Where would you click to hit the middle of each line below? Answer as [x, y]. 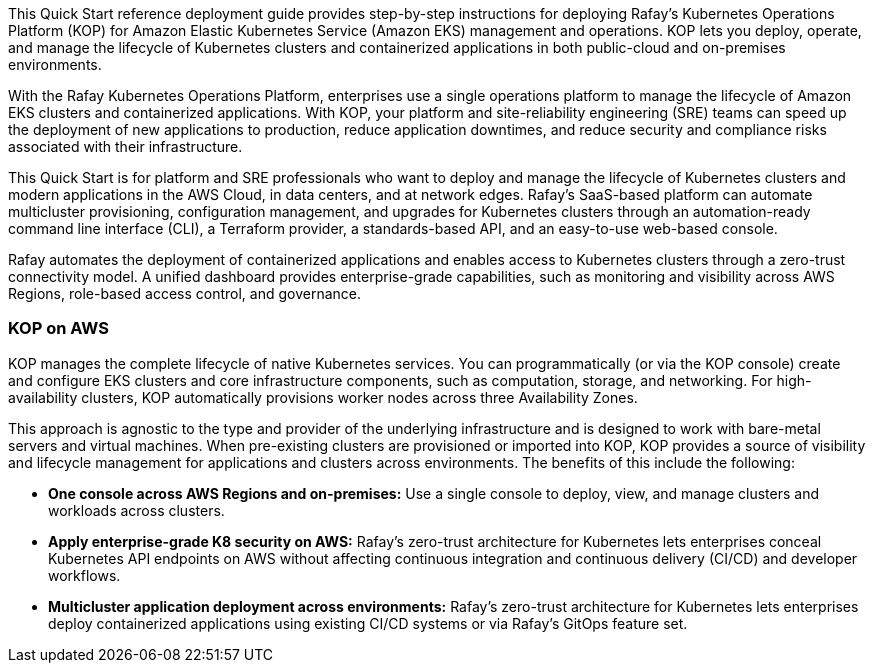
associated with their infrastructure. [125, 146]
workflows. [84, 575]
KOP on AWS [58, 328]
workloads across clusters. [136, 510]
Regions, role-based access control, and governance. [184, 293]
